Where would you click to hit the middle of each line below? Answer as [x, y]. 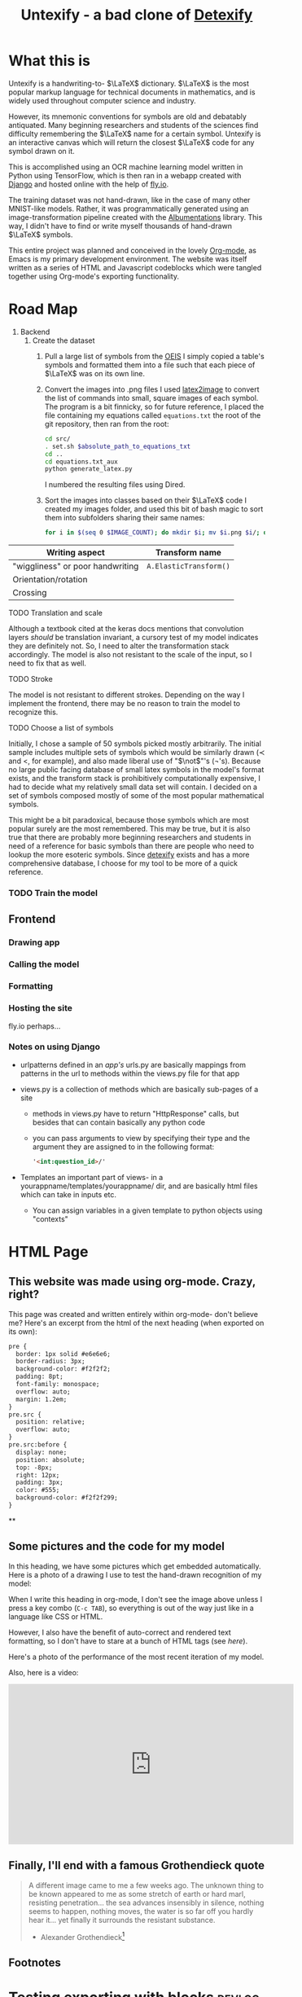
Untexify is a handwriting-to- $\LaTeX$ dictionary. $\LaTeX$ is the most [129, 83]
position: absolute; [50, 1459]
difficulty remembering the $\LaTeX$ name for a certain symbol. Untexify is [135, 134]
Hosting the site [41, 1008]
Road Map [44, 309]
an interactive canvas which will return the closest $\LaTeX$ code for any [131, 142]
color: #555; [38, 1490]
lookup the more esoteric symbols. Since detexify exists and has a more [129, 855]
